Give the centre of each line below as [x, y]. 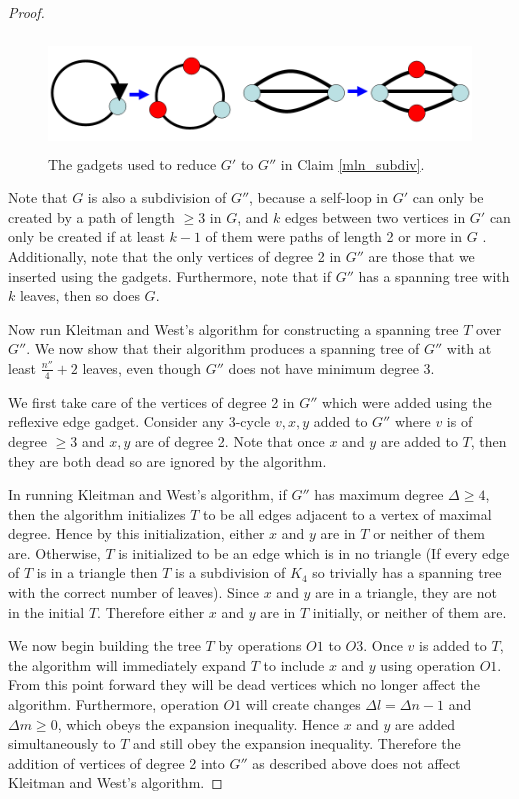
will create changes [303, 704]
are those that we [421, 255]
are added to [419, 440]
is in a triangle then [97, 572]
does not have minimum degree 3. [331, 367]
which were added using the [406, 401]
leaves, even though [142, 367]
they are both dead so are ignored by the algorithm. [167, 460]
